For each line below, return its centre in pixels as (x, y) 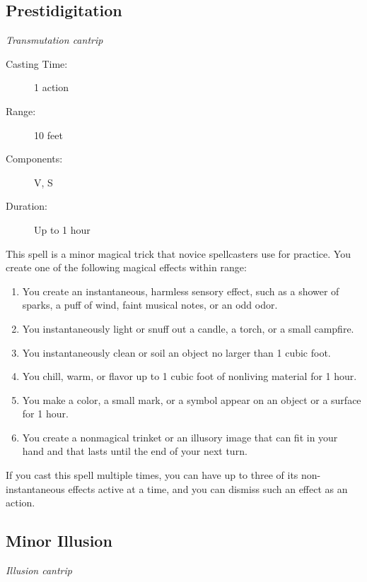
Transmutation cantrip (54, 40)
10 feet (48, 135)
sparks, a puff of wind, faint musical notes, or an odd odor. (150, 305)
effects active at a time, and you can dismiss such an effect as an (208, 488)
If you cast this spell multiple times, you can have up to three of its (152, 475)
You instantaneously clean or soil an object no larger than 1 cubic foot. (176, 352)
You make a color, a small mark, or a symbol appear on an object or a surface (192, 399)
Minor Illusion (59, 541)
